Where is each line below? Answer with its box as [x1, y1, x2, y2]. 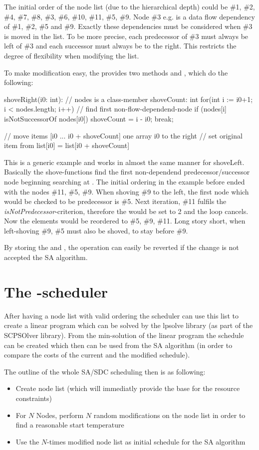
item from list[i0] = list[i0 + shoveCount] [4, 140, 130, 150]
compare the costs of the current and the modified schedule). [4, 349, 190, 360]
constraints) [15, 392, 52, 403]
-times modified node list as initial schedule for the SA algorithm [47, 436, 246, 446]
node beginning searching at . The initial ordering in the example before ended [4, 176, 245, 186]
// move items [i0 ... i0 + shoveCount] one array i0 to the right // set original [4, 130, 243, 140]
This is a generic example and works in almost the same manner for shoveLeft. [4, 156, 245, 167]
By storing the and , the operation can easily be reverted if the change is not [4, 242, 239, 252]
